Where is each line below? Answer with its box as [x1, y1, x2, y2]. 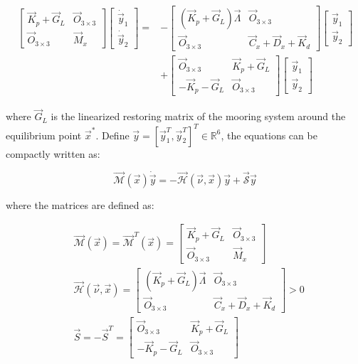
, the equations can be [221, 127, 317, 142]
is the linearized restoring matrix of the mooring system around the [51, 109, 346, 124]
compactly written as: [6, 146, 100, 161]
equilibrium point [6, 127, 82, 142]
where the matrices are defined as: [6, 197, 154, 212]
